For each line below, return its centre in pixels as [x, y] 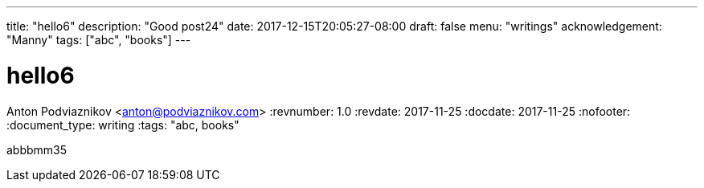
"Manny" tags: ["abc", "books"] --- [99, 40]
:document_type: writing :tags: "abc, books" [123, 125]
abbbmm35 [37, 149]
